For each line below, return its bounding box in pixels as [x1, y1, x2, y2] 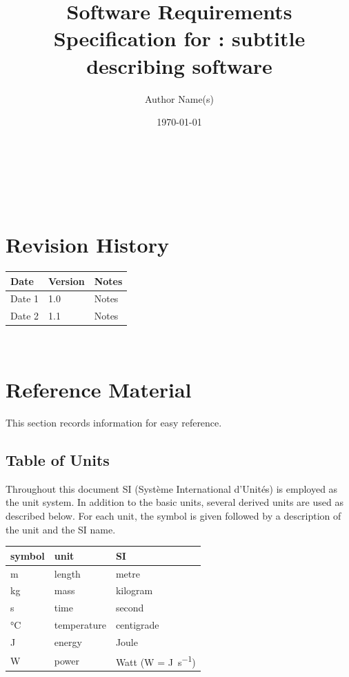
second [115, 600, 144, 615]
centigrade [115, 618, 159, 632]
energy [54, 634, 82, 649]
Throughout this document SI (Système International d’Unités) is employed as [6, 481, 338, 496]
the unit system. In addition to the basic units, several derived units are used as [6, 495, 343, 509]
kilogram [115, 583, 153, 598]
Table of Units [6, 449, 110, 470]
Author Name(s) [144, 91, 215, 106]
